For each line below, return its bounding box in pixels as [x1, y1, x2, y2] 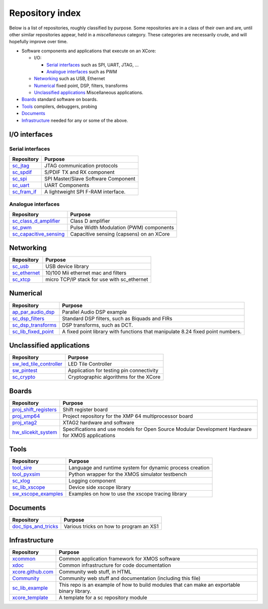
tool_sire [12, 464, 32, 471]
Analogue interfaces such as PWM [46, 69, 118, 75]
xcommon [12, 555, 36, 562]
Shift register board [63, 406, 108, 413]
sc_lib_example [12, 585, 48, 592]
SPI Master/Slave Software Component [44, 175, 135, 182]
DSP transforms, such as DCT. [62, 321, 134, 328]
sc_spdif [12, 169, 32, 175]
